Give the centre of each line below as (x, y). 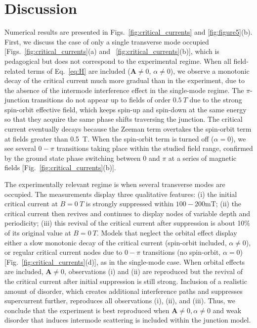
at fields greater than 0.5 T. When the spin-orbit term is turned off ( (109, 138)
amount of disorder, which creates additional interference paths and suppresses (124, 291)
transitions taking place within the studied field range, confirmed (155, 148)
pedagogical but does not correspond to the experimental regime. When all (118, 61)
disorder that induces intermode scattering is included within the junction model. (128, 320)
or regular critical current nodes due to (64, 252)
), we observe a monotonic (210, 70)
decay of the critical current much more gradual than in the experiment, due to (125, 80)
